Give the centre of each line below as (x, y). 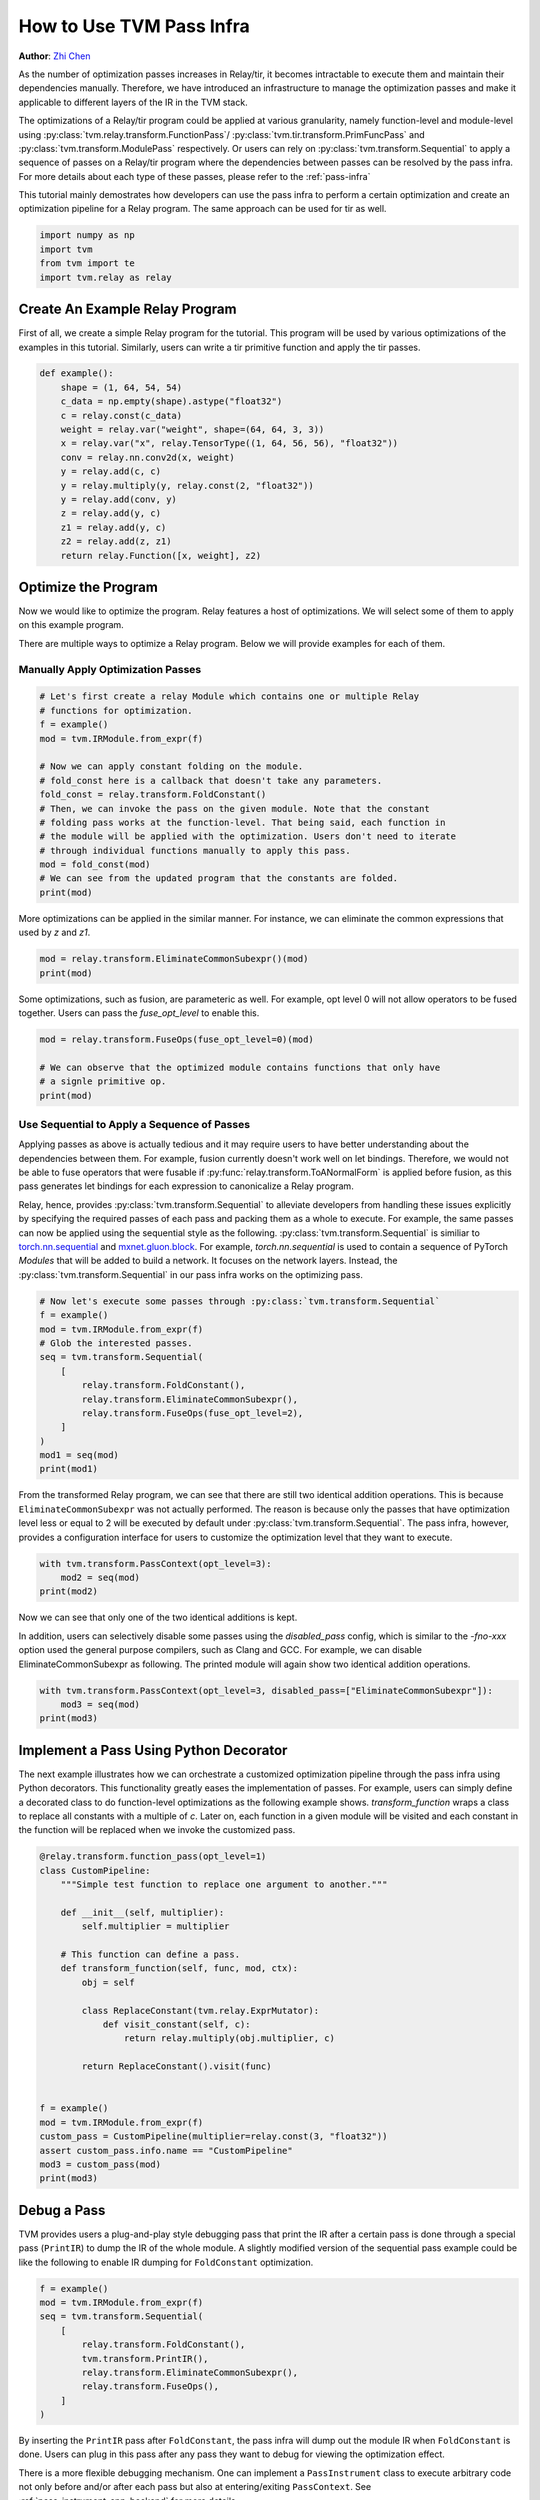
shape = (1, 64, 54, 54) (121, 387)
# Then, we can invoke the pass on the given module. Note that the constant (234, 808)
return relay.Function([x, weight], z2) (161, 555)
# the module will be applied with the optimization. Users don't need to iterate (248, 836)
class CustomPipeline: (95, 1870)
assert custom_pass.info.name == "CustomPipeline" (166, 2150)
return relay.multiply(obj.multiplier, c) (229, 2038)
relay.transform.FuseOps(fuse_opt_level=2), (192, 1413)
